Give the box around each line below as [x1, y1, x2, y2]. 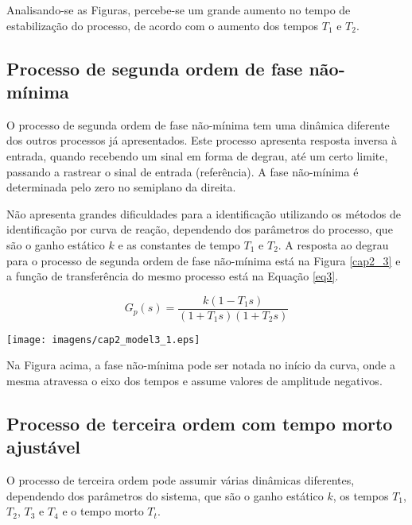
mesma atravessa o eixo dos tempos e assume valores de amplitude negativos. [6, 373, 383, 389]
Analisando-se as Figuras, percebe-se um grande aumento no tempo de [6, 2, 351, 17]
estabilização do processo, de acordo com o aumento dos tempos [6, 17, 319, 33]
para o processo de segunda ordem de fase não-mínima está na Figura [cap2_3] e [6, 252, 401, 268]
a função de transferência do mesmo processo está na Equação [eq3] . [6, 268, 339, 284]
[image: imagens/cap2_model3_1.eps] [6, 334, 200, 345]
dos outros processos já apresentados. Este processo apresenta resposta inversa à [6, 132, 398, 149]
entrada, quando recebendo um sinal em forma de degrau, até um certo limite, [6, 147, 388, 164]
